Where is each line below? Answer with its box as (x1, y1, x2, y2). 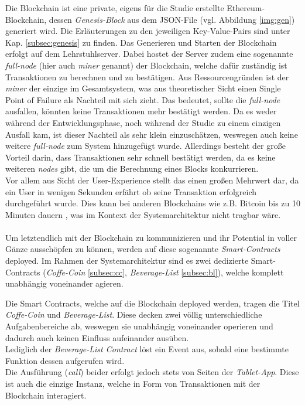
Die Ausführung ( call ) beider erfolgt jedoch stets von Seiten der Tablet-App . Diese (5, 366, 299, 378)
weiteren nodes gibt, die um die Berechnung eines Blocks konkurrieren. (5, 162, 259, 175)
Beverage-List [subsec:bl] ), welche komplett (129, 266, 284, 278)
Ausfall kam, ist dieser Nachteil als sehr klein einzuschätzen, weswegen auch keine (5, 128, 298, 140)
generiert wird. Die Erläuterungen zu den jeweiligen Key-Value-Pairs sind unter (5, 25, 290, 37)
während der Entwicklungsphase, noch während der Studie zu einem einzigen (5, 116, 281, 128)
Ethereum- (227, 2, 265, 13)
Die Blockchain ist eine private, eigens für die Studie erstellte (5, 2, 224, 13)
